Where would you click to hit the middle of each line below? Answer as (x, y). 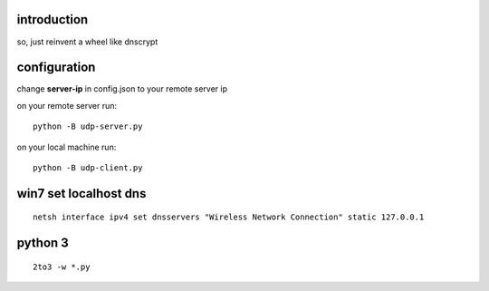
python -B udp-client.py (88, 167)
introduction (53, 19)
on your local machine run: (67, 147)
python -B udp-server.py (88, 126)
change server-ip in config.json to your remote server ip (122, 89)
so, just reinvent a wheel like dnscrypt (87, 42)
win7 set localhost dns (81, 194)
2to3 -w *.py (62, 267)
